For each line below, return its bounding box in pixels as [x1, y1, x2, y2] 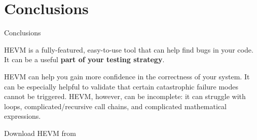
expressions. [4, 111, 41, 121]
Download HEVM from [4, 127, 77, 138]
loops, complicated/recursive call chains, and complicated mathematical [4, 101, 227, 111]
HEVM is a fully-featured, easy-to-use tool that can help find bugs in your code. [4, 44, 253, 55]
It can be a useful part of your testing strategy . [4, 54, 165, 65]
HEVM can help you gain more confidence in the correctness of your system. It [4, 71, 250, 81]
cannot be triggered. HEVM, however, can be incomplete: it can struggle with [4, 91, 246, 102]
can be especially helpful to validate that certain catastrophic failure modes [4, 81, 238, 91]
